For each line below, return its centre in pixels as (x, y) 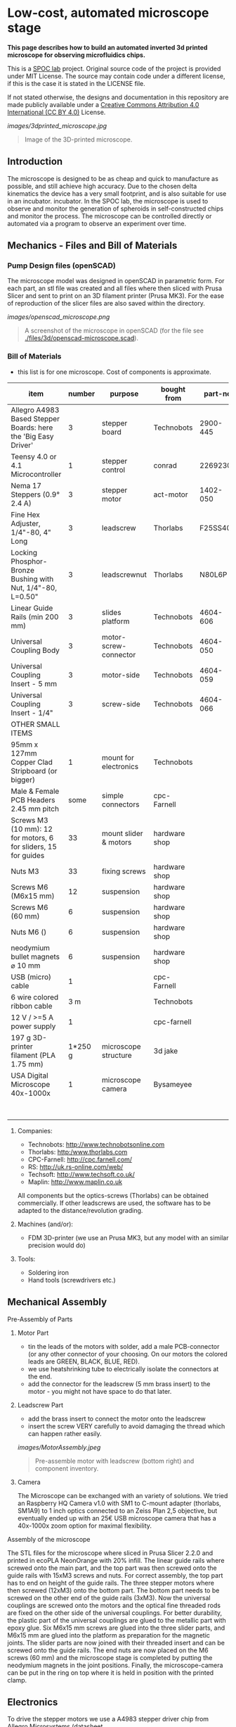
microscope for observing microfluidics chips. (77, 55)
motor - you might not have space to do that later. (100, 1391)
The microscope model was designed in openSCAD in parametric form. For (116, 281)
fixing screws (124, 871)
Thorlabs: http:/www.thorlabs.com (78, 1152)
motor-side (121, 675)
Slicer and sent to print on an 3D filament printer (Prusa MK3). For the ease (116, 296)
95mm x (25, 744)
